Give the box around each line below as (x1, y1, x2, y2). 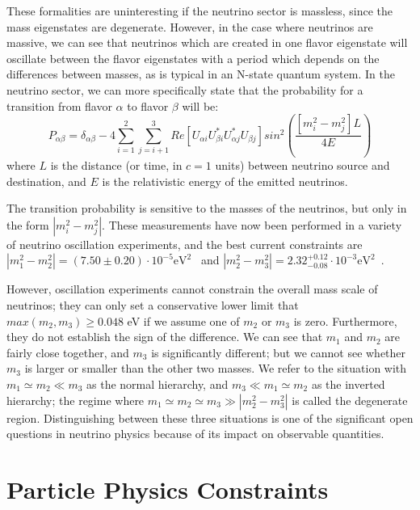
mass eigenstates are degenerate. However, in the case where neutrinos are (6, 18, 373, 35)
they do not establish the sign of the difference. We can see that (6, 328, 323, 345)
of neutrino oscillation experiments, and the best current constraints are (6, 235, 363, 252)
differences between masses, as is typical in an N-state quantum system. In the (6, 65, 395, 82)
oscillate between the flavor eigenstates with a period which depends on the (6, 49, 380, 66)
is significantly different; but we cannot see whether (151, 344, 406, 360)
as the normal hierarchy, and (86, 376, 229, 393)
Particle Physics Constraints (6, 473, 329, 505)
